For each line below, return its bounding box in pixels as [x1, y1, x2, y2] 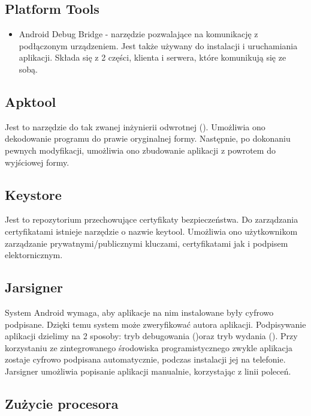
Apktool [5, 92, 56, 110]
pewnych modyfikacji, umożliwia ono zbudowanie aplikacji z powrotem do [5, 143, 276, 156]
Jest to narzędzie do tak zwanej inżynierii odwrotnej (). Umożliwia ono [5, 120, 265, 133]
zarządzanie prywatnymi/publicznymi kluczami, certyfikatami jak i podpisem [5, 237, 288, 249]
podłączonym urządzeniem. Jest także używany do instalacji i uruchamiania [19, 39, 298, 52]
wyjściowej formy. [5, 155, 70, 168]
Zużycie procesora [5, 394, 119, 412]
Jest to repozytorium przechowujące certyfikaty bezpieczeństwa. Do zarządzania [5, 213, 298, 226]
